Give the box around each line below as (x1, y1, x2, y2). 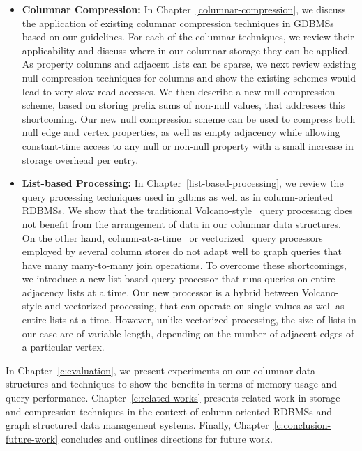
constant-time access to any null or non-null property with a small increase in (22, 138, 354, 153)
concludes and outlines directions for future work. (61, 431, 273, 445)
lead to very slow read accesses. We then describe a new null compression (22, 84, 335, 98)
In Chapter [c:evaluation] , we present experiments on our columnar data (6, 362, 316, 377)
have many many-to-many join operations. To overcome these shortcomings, (22, 257, 347, 272)
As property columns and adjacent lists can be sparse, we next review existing (22, 56, 356, 71)
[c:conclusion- (273, 418, 331, 432)
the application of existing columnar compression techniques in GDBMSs (22, 15, 334, 30)
